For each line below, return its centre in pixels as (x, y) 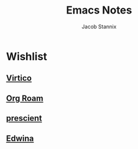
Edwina (20, 138)
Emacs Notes (99, 10)
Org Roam (25, 98)
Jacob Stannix (99, 27)
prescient (24, 118)
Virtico (19, 78)
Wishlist (27, 56)
